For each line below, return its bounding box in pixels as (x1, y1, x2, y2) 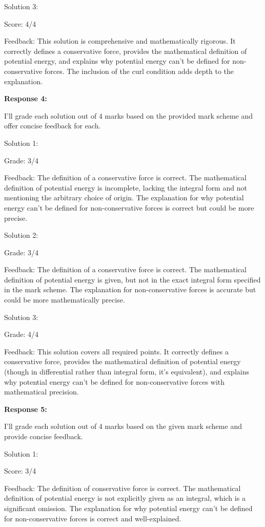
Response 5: (4, 403, 47, 414)
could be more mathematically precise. (4, 294, 125, 305)
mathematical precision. (4, 386, 79, 397)
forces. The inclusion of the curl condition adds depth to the (45, 65, 234, 76)
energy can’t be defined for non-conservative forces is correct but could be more (4, 202, 254, 213)
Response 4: (4, 93, 47, 104)
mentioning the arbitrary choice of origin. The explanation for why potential (4, 192, 244, 203)
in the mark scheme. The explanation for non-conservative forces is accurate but (4, 284, 256, 295)
